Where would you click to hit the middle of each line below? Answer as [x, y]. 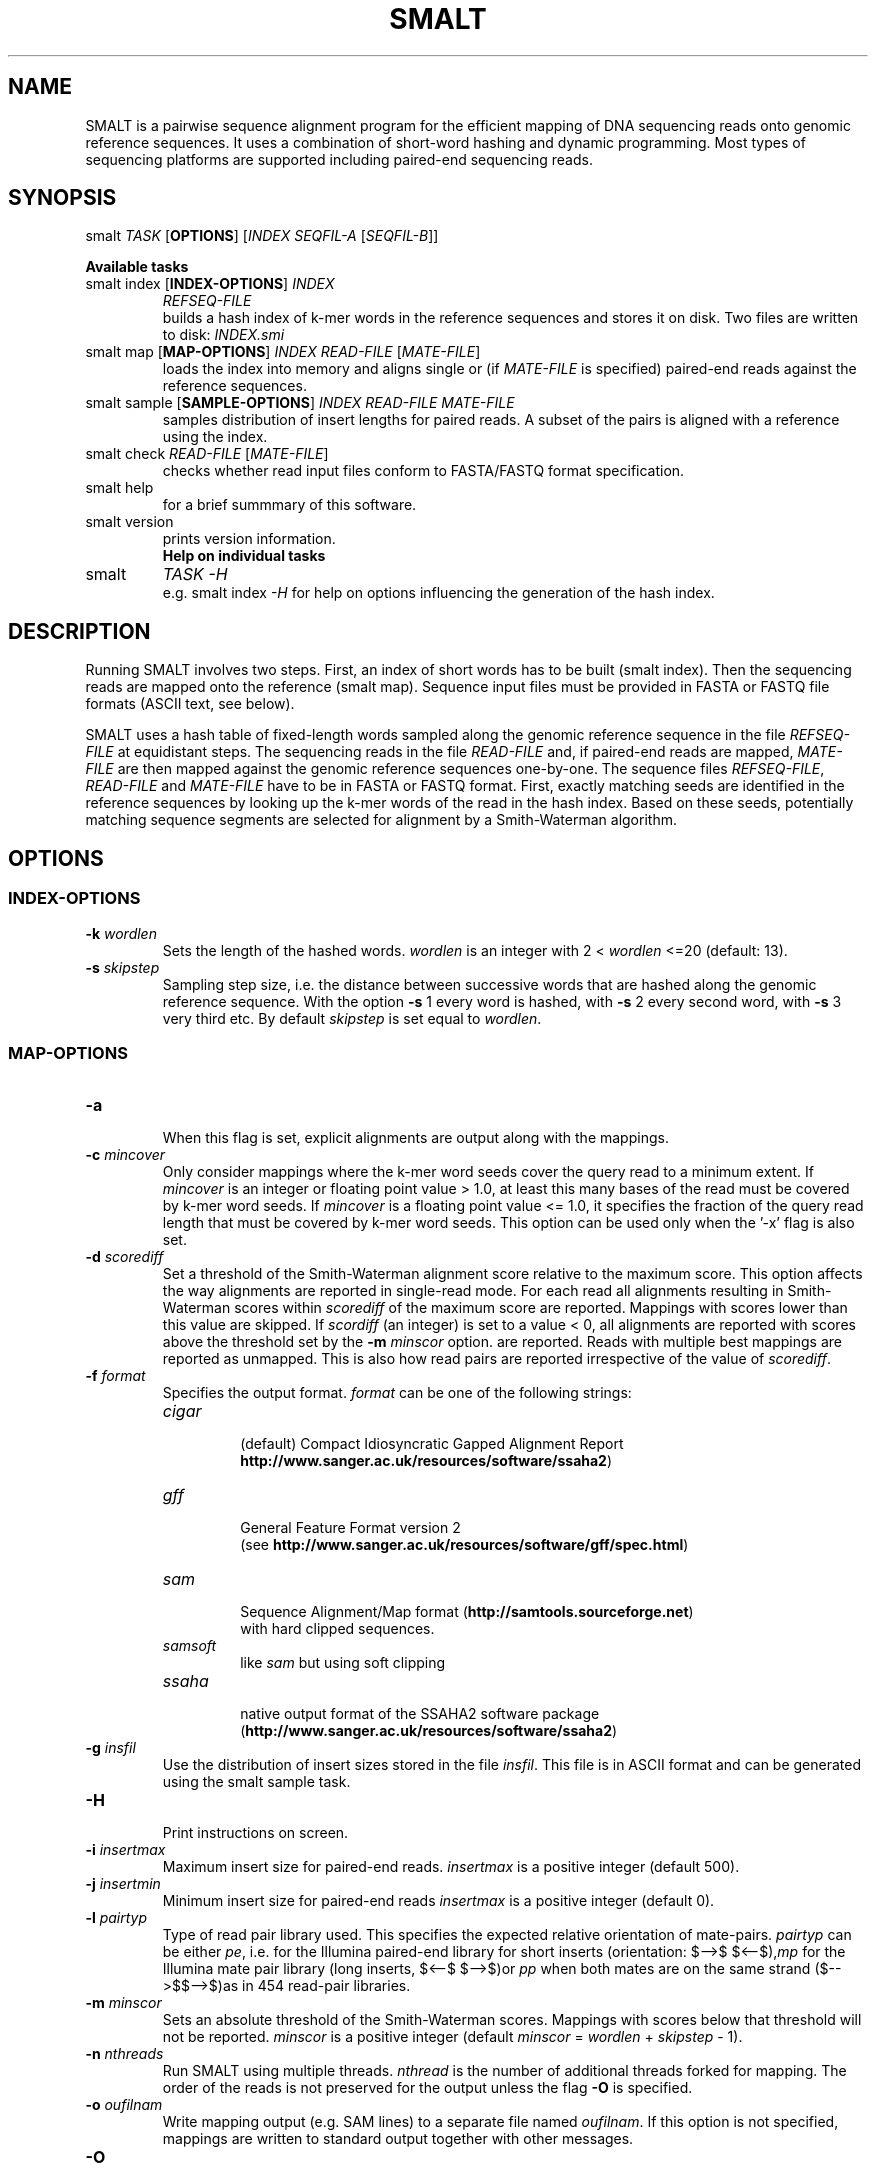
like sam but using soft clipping [343, 1663]
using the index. [215, 437]
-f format [115, 1376]
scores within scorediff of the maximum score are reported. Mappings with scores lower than [541, 1308]
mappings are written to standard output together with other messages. [398, 2139]
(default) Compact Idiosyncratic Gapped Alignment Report [432, 1444]
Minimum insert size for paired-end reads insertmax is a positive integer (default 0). [438, 1901]
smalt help [119, 488]
